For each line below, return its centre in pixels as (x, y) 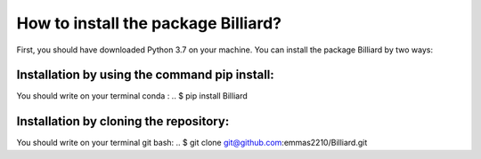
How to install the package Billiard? (149, 23)
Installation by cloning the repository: (123, 121)
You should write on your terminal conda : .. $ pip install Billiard (132, 96)
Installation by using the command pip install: (146, 75)
